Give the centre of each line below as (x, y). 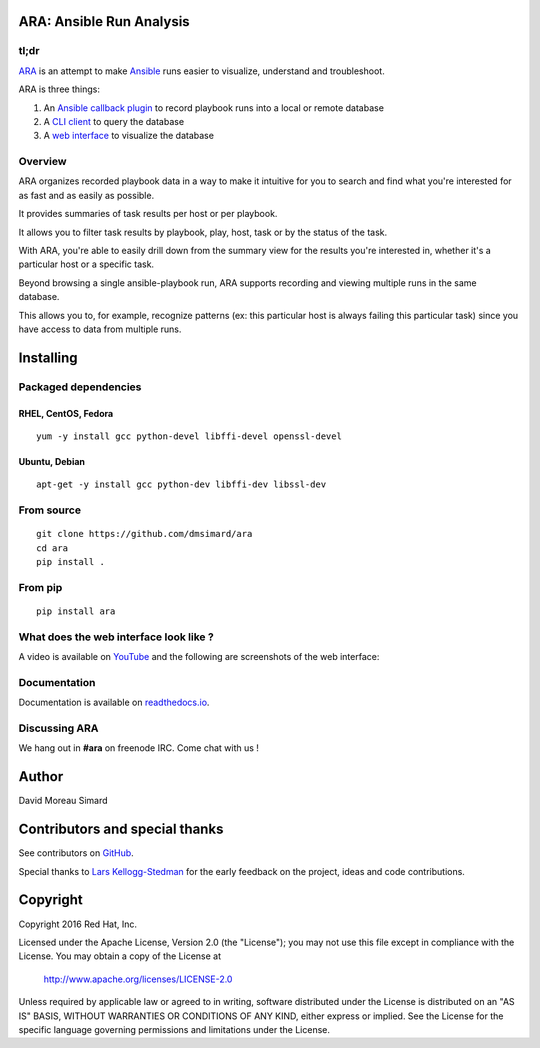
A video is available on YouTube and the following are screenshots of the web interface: (199, 657)
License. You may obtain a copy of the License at (120, 956)
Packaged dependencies (80, 387)
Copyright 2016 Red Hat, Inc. (78, 924)
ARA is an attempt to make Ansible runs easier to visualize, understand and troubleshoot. (201, 71)
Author (41, 776)
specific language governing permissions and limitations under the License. (174, 1029)
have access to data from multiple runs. (100, 329)
